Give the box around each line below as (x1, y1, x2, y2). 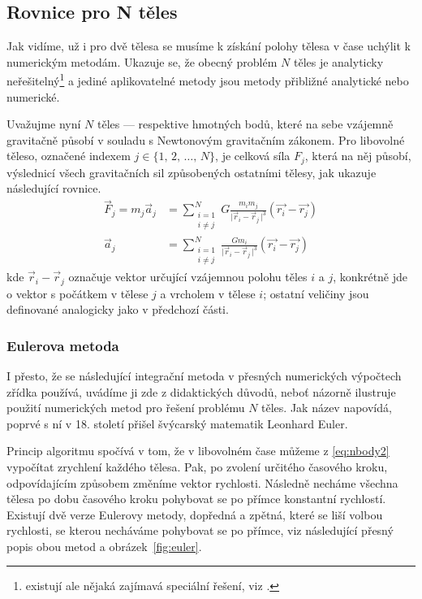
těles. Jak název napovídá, (261, 399, 392, 416)
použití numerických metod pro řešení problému (6, 399, 245, 416)
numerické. (6, 88, 60, 105)
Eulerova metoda (6, 335, 119, 355)
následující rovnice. (6, 180, 101, 197)
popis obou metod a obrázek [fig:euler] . (6, 537, 202, 554)
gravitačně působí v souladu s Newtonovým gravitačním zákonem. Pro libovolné (6, 131, 405, 148)
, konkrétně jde (333, 268, 408, 285)
